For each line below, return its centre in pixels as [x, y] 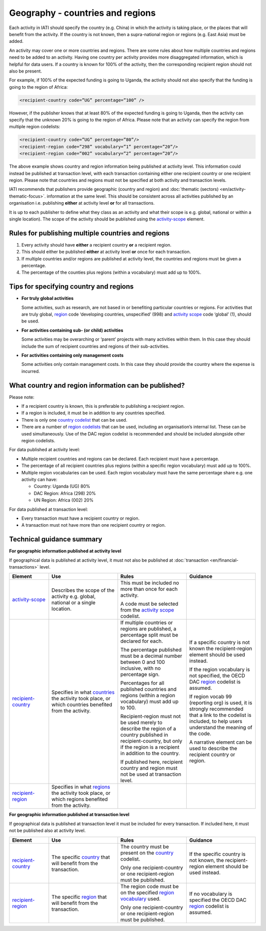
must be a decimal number [151, 656]
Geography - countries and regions [83, 13]
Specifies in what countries [83, 692]
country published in [144, 735]
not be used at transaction [151, 774]
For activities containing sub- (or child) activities [72, 330]
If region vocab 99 [211, 697]
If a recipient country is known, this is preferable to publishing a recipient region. [103, 406]
